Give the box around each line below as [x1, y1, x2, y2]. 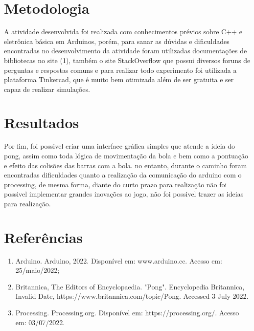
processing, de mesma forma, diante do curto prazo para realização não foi [4, 179, 227, 189]
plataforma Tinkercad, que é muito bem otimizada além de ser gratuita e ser [4, 74, 234, 85]
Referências [4, 227, 83, 247]
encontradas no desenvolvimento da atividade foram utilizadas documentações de [4, 45, 247, 56]
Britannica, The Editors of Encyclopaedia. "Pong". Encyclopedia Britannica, [15, 281, 245, 291]
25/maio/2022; [15, 265, 60, 275]
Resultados [4, 112, 79, 132]
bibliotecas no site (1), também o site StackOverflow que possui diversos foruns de [4, 55, 251, 65]
